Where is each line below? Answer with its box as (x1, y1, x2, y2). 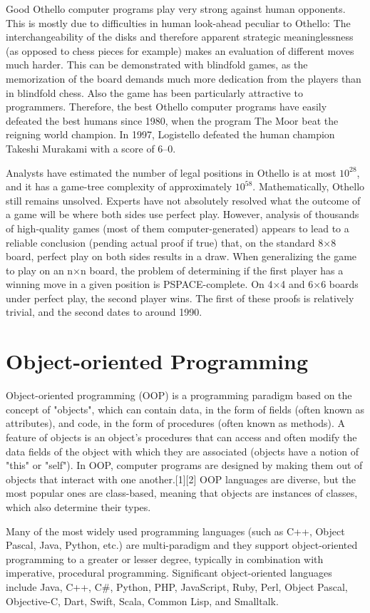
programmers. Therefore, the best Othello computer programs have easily (6, 99, 327, 114)
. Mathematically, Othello (252, 179, 365, 194)
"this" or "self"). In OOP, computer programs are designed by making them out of (6, 458, 363, 473)
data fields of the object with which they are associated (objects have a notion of (6, 443, 359, 458)
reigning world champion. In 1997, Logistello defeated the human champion (6, 127, 335, 142)
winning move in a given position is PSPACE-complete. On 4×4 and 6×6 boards (6, 277, 359, 292)
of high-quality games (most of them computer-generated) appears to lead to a (6, 220, 349, 235)
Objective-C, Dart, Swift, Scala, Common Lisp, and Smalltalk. (6, 593, 279, 608)
